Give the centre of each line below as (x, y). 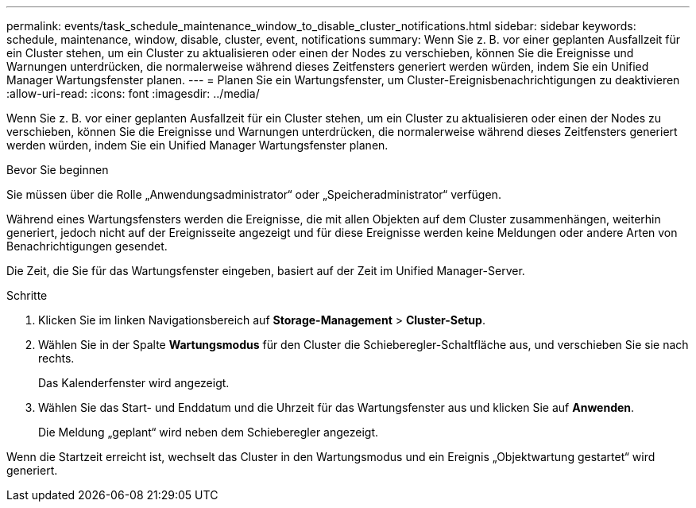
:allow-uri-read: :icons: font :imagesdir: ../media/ (133, 93)
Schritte (27, 295)
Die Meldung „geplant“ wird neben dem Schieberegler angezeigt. (209, 432)
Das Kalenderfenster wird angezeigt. (134, 383)
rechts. (56, 358)
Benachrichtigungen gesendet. (87, 246)
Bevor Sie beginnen (58, 170)
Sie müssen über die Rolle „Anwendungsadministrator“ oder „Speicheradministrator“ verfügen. (254, 194)
